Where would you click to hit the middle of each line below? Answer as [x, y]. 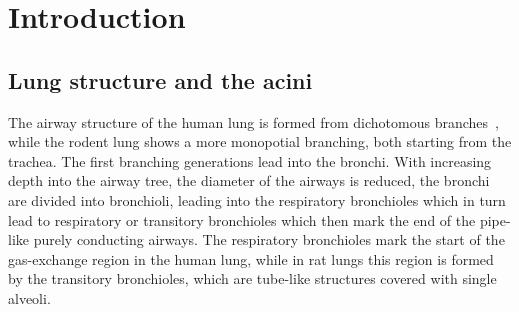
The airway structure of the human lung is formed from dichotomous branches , [253, 121]
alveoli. [29, 297]
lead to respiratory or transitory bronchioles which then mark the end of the [242, 219]
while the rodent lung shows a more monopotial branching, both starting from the [260, 141]
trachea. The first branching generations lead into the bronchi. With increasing [250, 160]
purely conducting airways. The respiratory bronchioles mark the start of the [269, 239]
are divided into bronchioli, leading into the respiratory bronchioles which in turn [257, 199]
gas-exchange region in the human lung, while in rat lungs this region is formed [251, 258]
